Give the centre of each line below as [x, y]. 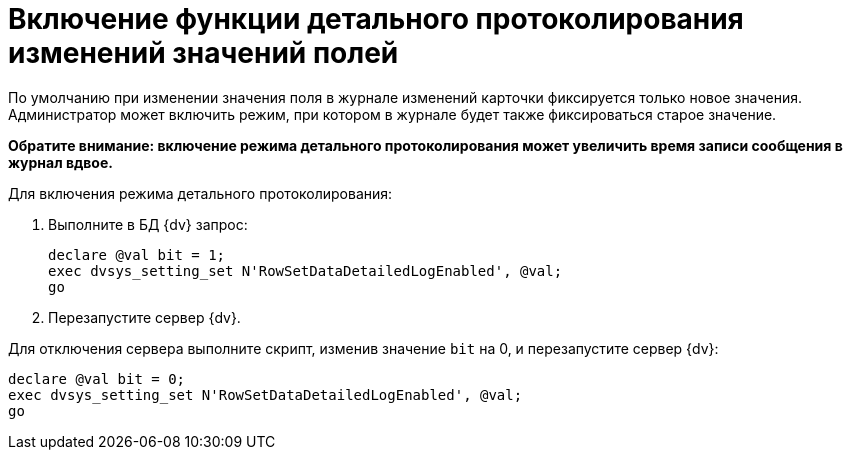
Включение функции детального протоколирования [376, 19]
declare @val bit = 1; [137, 254]
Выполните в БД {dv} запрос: [148, 224]
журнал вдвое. [60, 162]
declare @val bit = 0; [97, 378]
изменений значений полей [203, 53]
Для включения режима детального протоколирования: [200, 193]
